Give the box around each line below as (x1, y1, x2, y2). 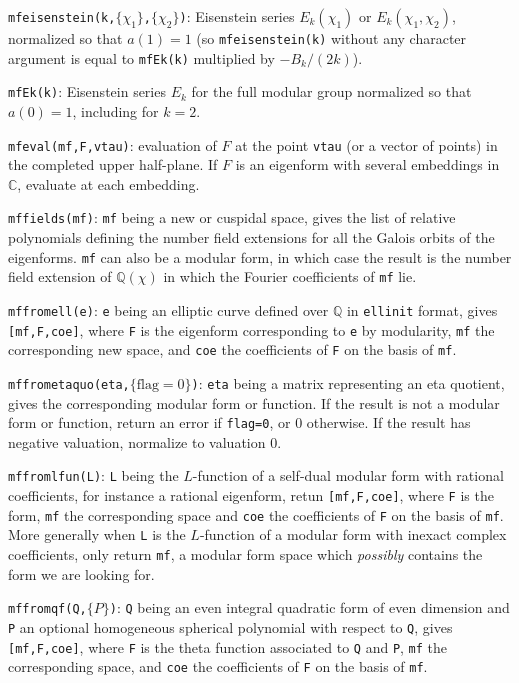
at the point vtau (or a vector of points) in (235, 134, 498, 155)
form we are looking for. (8, 563, 155, 584)
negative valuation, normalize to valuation (8, 431, 266, 452)
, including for (72, 100, 159, 121)
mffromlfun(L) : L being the (8, 465, 179, 486)
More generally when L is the (8, 524, 186, 545)
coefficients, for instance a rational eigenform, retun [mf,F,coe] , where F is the (8, 485, 494, 506)
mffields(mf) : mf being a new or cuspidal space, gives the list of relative (8, 207, 456, 228)
